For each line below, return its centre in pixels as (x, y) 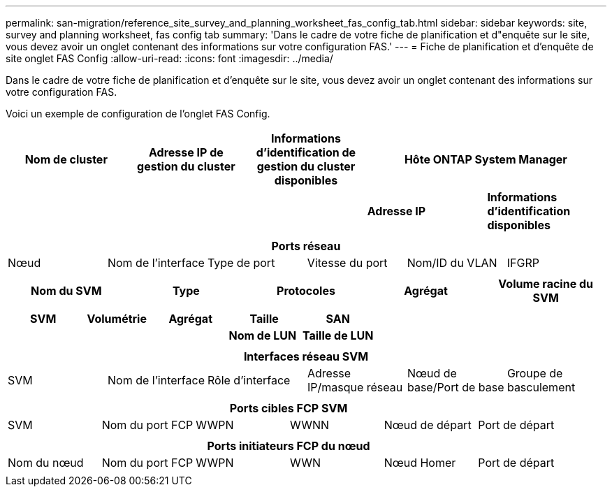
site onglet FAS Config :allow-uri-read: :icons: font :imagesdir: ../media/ (169, 58)
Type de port (241, 263)
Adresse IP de (186, 152)
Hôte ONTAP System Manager (486, 159)
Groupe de (535, 373)
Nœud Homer (420, 463)
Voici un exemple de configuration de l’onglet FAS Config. (138, 114)
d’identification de (306, 152)
